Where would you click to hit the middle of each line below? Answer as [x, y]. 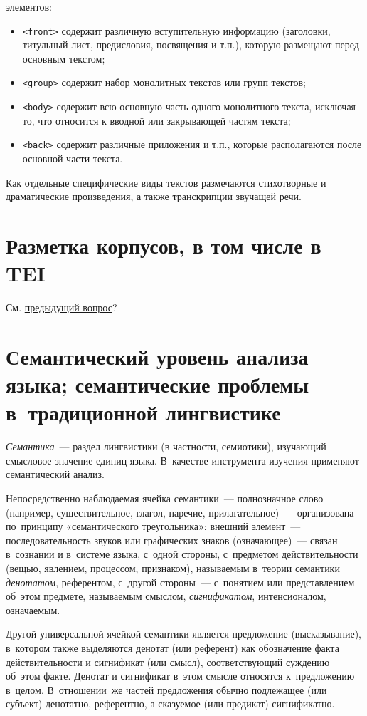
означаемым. [33, 609]
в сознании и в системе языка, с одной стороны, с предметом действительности [182, 554]
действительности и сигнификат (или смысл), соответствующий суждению [168, 661]
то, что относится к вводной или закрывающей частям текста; [156, 120]
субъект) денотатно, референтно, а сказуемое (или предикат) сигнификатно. [170, 704]
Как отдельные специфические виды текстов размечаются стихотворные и [166, 182]
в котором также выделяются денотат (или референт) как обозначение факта [172, 647]
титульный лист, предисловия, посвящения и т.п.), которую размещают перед [191, 45]
